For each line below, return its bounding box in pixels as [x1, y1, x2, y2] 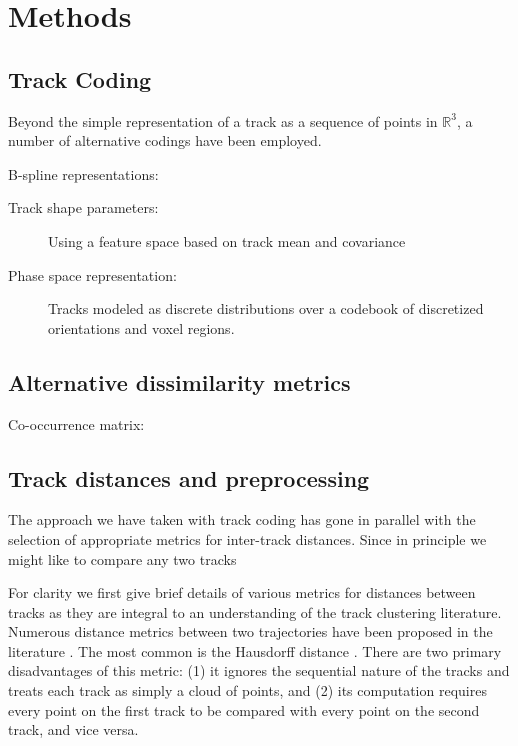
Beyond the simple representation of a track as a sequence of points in [8, 110, 438, 131]
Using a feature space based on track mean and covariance [48, 230, 406, 251]
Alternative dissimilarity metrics [8, 366, 351, 397]
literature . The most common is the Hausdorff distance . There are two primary [8, 640, 502, 661]
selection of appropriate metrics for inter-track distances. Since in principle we [8, 528, 487, 549]
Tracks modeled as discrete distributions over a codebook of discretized [48, 298, 484, 319]
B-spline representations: [8, 163, 159, 184]
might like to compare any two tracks [8, 548, 237, 569]
